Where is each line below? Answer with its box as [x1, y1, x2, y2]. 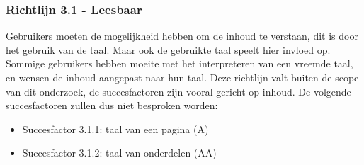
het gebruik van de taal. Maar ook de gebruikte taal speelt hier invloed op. [6, 42, 331, 57]
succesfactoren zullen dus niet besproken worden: [6, 98, 218, 113]
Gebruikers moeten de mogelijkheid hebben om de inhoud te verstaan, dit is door [6, 28, 358, 43]
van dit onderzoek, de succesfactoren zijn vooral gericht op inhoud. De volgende [6, 84, 351, 98]
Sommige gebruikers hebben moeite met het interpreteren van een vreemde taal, [6, 56, 353, 71]
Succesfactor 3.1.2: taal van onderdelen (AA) [22, 145, 217, 160]
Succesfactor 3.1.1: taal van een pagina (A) [22, 121, 209, 136]
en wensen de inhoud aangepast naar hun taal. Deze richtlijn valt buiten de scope [6, 70, 359, 84]
